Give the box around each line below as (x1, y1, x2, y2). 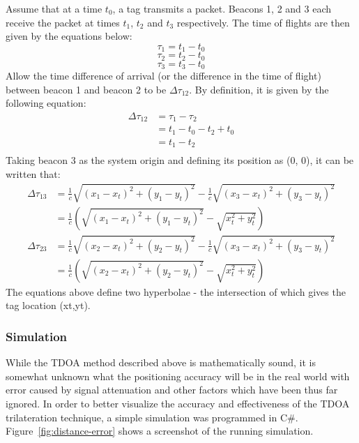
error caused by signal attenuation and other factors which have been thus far (6, 382, 338, 397)
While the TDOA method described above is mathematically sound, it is (6, 355, 316, 370)
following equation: (6, 96, 86, 110)
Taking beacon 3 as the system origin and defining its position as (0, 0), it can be (6, 153, 354, 167)
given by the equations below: (6, 29, 132, 43)
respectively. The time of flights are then (176, 15, 350, 29)
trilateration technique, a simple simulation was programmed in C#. (6, 410, 298, 424)
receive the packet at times (6, 15, 120, 29)
